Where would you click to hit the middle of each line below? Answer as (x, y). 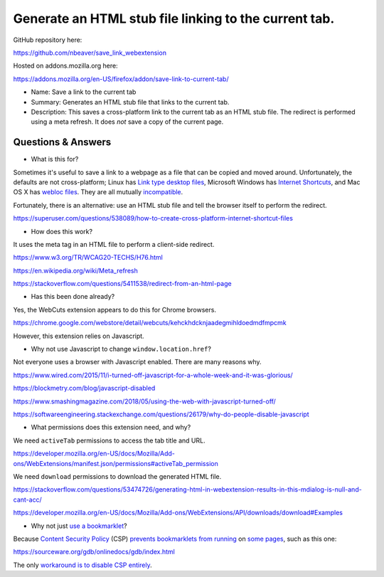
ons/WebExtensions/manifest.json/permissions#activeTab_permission (116, 463)
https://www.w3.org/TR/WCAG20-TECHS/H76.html (88, 258)
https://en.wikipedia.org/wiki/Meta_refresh (75, 270)
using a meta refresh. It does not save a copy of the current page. (127, 122)
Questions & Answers (62, 142)
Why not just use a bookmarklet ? (79, 526)
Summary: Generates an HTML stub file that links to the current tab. (130, 102)
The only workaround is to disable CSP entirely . (82, 565)
